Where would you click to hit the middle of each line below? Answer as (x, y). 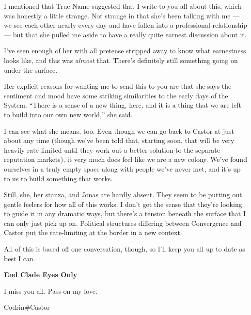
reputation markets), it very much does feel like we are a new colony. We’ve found (125, 159)
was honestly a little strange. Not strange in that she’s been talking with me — (122, 15)
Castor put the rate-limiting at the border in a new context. (93, 232)
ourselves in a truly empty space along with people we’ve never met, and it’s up (122, 168)
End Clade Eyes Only (41, 275)
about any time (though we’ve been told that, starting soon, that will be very (119, 140)
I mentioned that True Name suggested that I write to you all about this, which (123, 6)
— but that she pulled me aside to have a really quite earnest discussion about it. (125, 34)
